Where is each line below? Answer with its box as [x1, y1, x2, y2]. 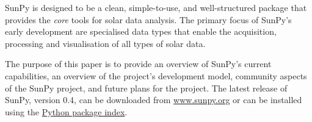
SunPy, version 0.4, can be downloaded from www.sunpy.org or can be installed [5, 93, 302, 106]
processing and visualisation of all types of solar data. [5, 37, 206, 49]
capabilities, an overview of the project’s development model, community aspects [5, 69, 307, 82]
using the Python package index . [5, 105, 128, 118]
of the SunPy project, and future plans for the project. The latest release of [5, 81, 288, 94]
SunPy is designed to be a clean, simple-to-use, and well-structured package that [5, 1, 307, 13]
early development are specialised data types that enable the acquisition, [5, 25, 277, 38]
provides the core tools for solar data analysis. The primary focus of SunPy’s [5, 13, 292, 26]
